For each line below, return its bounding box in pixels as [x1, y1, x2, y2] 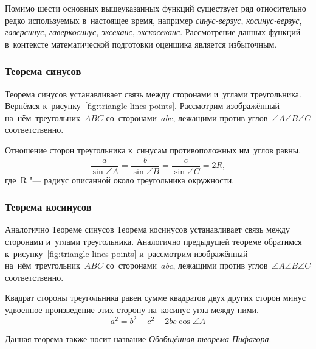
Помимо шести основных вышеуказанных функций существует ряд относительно [5, 2, 306, 14]
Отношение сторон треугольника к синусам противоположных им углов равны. [5, 143, 301, 156]
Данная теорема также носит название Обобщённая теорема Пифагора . [5, 333, 272, 345]
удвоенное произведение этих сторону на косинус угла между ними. [5, 303, 259, 316]
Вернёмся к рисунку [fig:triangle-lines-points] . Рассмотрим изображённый [5, 99, 280, 112]
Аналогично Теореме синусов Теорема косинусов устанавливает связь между [5, 223, 290, 236]
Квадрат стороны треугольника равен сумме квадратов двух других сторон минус [5, 291, 306, 304]
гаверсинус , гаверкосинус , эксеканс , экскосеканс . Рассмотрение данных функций [5, 26, 301, 38]
